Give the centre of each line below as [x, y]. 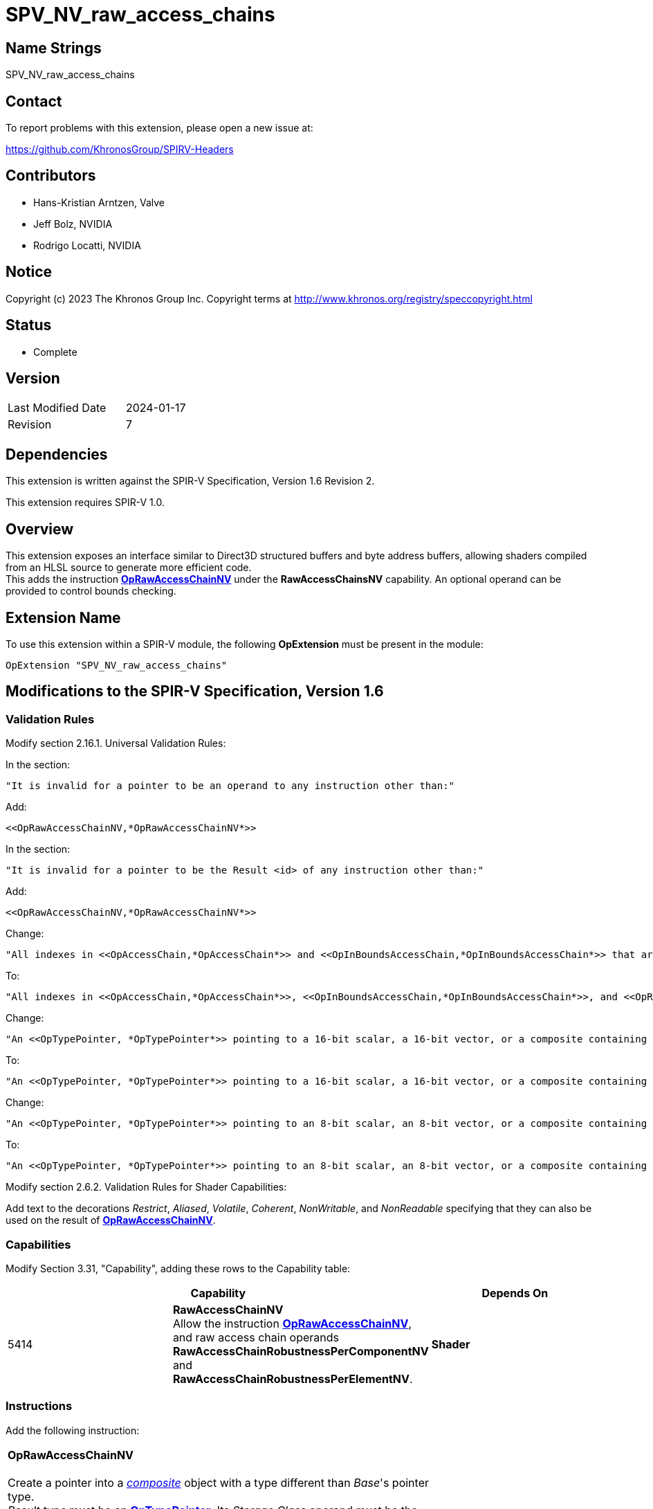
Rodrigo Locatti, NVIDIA [87, 245]
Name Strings [54, 48]
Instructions [39, 1406]
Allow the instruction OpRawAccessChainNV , [292, 1323]
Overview [40, 529]
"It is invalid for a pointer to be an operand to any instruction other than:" [230, 786]
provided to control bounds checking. [91, 591]
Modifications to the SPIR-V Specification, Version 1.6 [195, 692]
